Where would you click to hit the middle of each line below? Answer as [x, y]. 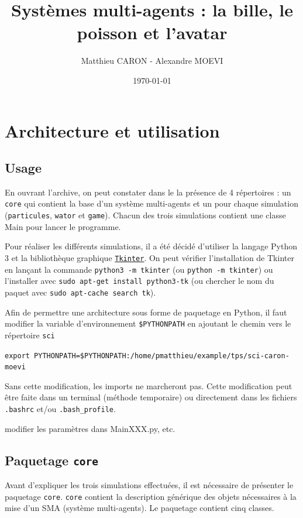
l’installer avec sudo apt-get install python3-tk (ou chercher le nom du [140, 281]
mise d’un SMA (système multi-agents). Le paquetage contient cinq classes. [140, 508]
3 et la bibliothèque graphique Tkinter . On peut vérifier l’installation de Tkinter [149, 257]
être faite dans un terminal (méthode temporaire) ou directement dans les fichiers [151, 397]
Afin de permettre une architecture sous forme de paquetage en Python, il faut [146, 312]
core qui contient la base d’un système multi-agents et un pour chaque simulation [151, 203]
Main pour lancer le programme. [63, 226]
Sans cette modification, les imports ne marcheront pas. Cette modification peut [149, 385]
